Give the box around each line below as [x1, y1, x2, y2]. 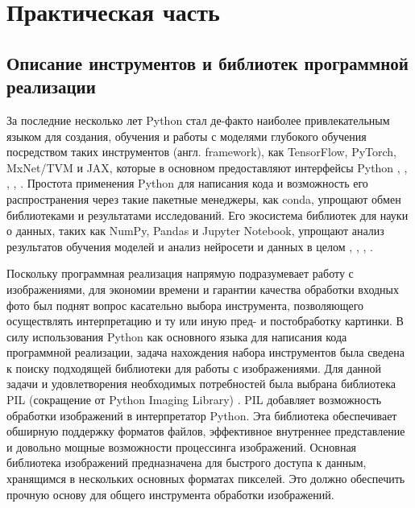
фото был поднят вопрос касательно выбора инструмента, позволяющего [6, 296, 364, 313]
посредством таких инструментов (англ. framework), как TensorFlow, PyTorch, [6, 143, 397, 160]
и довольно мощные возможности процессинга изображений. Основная [6, 438, 357, 455]
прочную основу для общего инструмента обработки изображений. [6, 485, 334, 502]
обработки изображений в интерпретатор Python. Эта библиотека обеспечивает [6, 407, 397, 423]
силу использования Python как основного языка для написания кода [6, 328, 347, 345]
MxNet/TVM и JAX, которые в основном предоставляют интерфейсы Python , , [6, 159, 408, 176]
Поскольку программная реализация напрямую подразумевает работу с [6, 265, 354, 282]
